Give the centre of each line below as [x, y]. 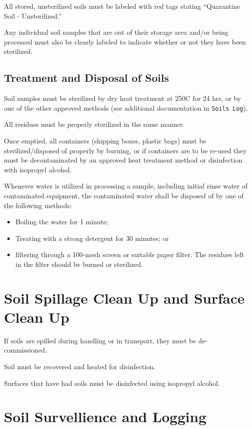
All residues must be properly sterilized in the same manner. [94, 124]
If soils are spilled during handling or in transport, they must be [100, 340]
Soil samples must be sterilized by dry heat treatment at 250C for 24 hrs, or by [123, 98]
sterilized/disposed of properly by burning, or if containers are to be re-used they [125, 150]
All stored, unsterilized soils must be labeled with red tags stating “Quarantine [122, 6]
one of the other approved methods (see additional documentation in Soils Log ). [126, 107]
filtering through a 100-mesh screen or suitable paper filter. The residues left [130, 254]
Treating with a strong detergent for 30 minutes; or [92, 238]
